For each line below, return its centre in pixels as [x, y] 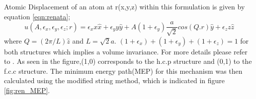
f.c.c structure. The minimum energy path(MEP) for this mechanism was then [123, 71]
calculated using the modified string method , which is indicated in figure [115, 80]
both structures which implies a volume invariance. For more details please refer [126, 51]
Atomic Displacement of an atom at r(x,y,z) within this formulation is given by [125, 6]
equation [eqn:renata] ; [37, 16]
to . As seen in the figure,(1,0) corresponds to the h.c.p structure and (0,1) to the [128, 61]
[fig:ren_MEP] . [27, 90]
